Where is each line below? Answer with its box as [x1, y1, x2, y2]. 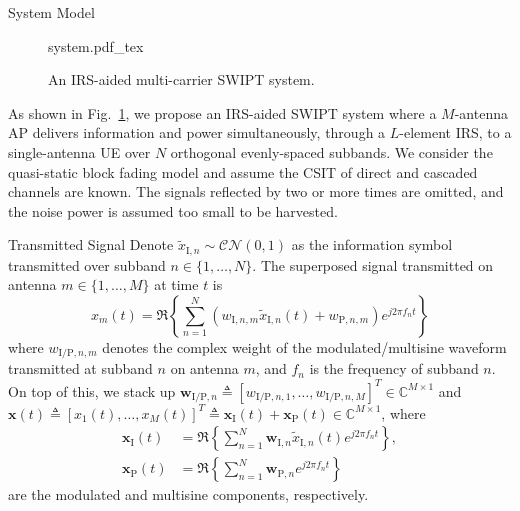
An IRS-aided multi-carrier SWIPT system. [48, 69, 315, 90]
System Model [8, 2, 95, 22]
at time [154, 274, 199, 295]
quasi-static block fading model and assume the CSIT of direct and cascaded [8, 161, 478, 182]
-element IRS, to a [399, 122, 512, 143]
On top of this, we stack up [8, 380, 176, 401]
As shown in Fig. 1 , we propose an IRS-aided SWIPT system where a [8, 102, 437, 123]
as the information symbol [291, 234, 453, 255]
